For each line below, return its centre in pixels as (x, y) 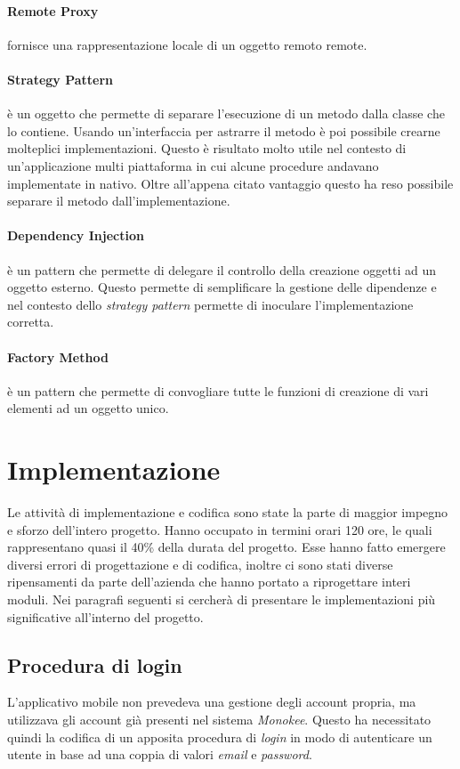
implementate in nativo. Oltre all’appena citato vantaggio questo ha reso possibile (230, 183)
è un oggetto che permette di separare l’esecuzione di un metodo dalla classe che (226, 113)
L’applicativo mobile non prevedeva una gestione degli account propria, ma (212, 702)
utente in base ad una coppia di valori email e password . (160, 754)
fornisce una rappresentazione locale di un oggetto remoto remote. (187, 44)
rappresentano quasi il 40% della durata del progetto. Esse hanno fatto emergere (226, 547)
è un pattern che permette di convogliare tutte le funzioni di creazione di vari (218, 390)
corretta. (31, 322)
